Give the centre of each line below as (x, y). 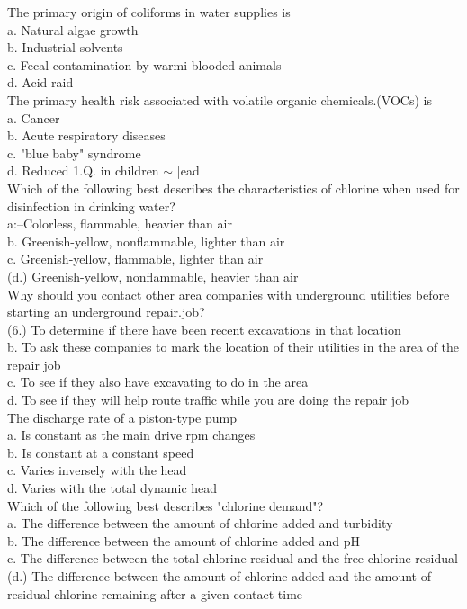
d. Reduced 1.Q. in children (83, 170)
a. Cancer (34, 117)
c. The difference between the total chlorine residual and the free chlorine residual (233, 558)
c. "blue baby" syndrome (74, 152)
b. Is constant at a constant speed (101, 452)
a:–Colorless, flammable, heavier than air (120, 224)
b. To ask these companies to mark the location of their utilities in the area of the (233, 347)
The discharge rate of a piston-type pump (122, 417)
